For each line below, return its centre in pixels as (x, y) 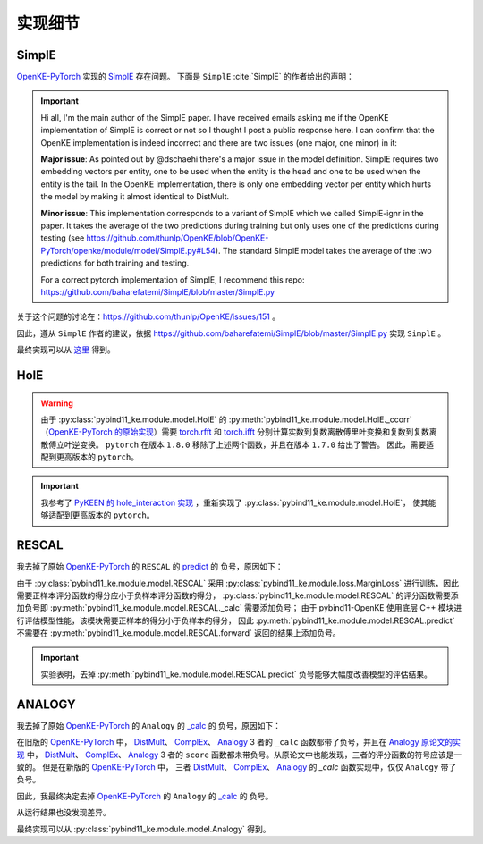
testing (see (63, 238)
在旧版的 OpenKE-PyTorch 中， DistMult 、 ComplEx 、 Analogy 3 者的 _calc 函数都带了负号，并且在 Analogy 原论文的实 (238, 742)
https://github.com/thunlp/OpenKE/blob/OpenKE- (178, 238)
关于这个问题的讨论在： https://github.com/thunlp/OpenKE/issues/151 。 (148, 316)
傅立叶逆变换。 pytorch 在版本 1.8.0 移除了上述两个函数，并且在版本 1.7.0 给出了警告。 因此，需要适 (241, 444)
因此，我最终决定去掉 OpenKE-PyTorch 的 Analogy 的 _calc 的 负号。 (145, 796)
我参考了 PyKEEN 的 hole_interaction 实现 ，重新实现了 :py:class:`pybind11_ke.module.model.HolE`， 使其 (235, 502)
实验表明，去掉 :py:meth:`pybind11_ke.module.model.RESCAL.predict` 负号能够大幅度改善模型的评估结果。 (237, 674)
